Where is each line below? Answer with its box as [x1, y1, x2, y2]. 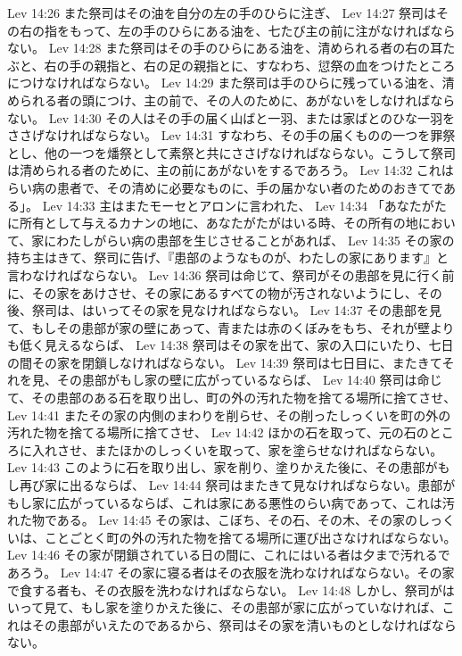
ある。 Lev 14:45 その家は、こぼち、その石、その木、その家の [56, 511, 418, 529]
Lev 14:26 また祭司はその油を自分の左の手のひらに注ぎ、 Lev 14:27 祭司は [7, 4, 437, 21]
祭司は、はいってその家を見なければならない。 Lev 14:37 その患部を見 [31, 301, 442, 320]
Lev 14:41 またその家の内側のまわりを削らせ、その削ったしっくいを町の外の [7, 405, 451, 424]
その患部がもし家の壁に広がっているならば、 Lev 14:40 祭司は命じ [56, 370, 442, 389]
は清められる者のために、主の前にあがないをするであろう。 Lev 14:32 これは [7, 161, 454, 179]
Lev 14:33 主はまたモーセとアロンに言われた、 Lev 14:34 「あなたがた [42, 195, 447, 214]
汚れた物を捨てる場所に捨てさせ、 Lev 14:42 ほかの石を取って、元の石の [7, 423, 429, 442]
